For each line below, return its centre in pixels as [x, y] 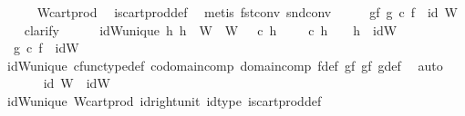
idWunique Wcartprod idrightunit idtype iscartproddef [164, 100]
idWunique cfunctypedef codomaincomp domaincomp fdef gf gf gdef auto [225, 65]
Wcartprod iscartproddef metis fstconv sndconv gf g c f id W [248, 12]
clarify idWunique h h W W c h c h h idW [211, 29]
